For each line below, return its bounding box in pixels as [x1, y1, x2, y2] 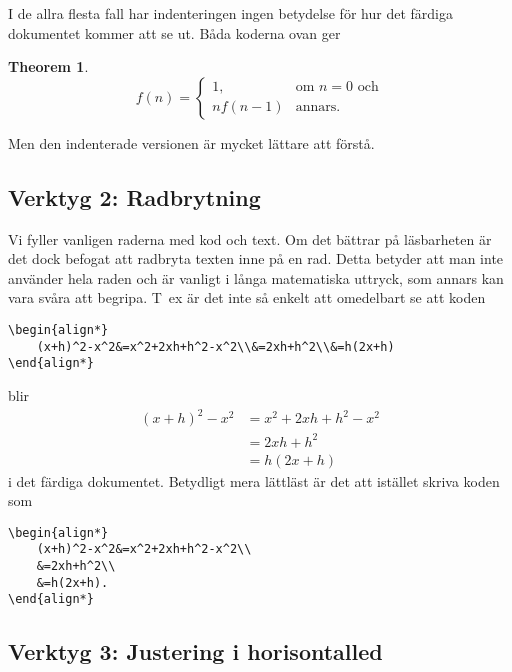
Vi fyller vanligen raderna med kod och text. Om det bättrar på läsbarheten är [8, 228, 492, 249]
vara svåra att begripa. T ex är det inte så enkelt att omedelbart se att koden [8, 287, 486, 308]
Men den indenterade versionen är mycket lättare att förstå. [8, 132, 375, 153]
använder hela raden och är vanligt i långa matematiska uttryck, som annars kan [8, 267, 504, 288]
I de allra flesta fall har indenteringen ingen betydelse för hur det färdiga [8, 3, 453, 23]
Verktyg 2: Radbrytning [8, 181, 261, 212]
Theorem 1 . [8, 56, 89, 77]
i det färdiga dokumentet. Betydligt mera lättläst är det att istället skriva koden [8, 470, 500, 491]
